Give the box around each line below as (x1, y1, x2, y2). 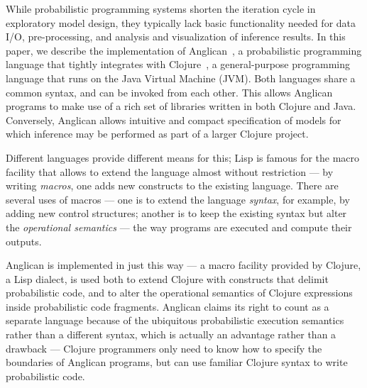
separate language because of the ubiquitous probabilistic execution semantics (6, 313, 344, 328)
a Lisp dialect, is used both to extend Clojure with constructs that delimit (6, 271, 329, 286)
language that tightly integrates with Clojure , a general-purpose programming (6, 57, 350, 72)
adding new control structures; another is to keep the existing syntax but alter (6, 206, 347, 221)
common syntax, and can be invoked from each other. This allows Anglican (6, 84, 333, 99)
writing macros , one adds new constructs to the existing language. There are (6, 178, 339, 193)
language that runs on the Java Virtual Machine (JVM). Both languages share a (6, 70, 356, 85)
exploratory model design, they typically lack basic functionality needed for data (6, 15, 356, 30)
